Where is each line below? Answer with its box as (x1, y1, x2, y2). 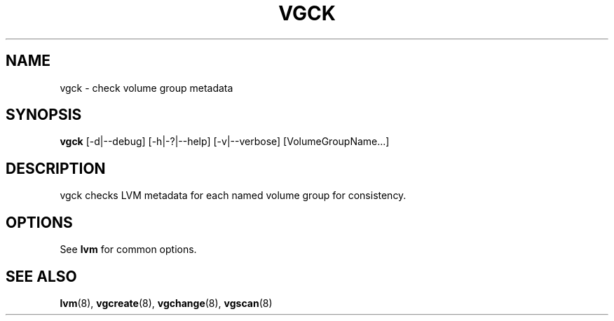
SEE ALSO (6, 267, 77, 285)
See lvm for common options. (60, 243, 197, 256)
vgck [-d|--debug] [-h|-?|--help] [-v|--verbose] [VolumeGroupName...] (60, 135, 390, 148)
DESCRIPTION (6, 159, 106, 177)
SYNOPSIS (6, 106, 82, 124)
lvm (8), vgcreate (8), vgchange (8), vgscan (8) (60, 296, 273, 309)
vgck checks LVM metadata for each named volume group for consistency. (60, 189, 407, 202)
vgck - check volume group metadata (60, 81, 233, 94)
